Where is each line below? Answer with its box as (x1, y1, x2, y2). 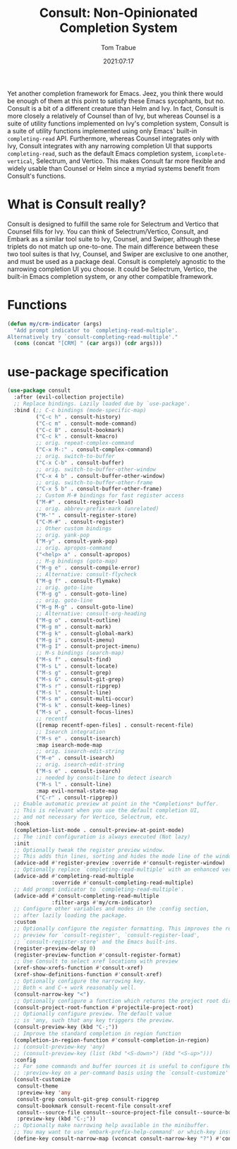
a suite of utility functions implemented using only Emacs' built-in (7, 126, 197, 135)
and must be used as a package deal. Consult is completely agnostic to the (7, 257, 226, 265)
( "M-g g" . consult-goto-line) (35, 591, 128, 598)
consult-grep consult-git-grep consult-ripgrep (16, 1095, 159, 1102)
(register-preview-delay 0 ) (13, 944, 97, 952)
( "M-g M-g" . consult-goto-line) (35, 603, 134, 611)
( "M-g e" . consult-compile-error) (35, 564, 140, 571)
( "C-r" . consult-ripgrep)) (35, 794, 119, 801)
